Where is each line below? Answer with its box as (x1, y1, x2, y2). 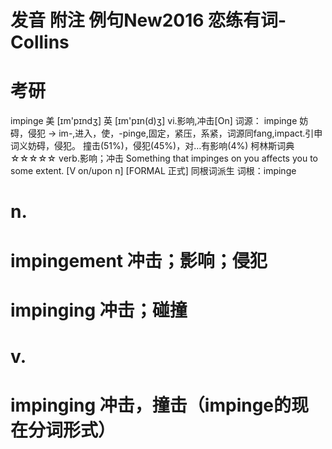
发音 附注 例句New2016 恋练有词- (10, 9, 287, 32)
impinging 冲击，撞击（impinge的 (10, 394, 292, 417)
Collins (10, 31, 70, 54)
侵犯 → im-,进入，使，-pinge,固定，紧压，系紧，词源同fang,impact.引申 (27, 127, 323, 140)
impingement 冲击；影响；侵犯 (10, 249, 268, 272)
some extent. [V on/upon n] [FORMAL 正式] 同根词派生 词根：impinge (10, 165, 297, 177)
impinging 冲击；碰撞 (10, 299, 188, 321)
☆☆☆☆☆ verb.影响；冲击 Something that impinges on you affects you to (10, 152, 318, 165)
